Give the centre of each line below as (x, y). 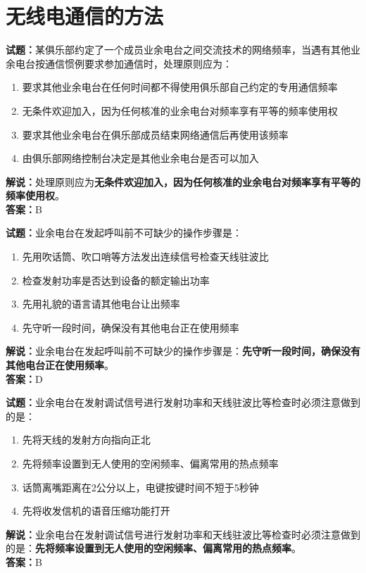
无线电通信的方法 (85, 16)
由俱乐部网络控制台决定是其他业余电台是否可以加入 (140, 158)
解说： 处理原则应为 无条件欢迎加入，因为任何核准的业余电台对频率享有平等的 (183, 181)
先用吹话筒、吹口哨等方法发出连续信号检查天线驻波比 (145, 257)
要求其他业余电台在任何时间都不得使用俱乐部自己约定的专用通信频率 (180, 87)
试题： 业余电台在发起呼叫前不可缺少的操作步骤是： (124, 233)
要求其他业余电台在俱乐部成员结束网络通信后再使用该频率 (155, 134)
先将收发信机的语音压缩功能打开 (96, 511)
